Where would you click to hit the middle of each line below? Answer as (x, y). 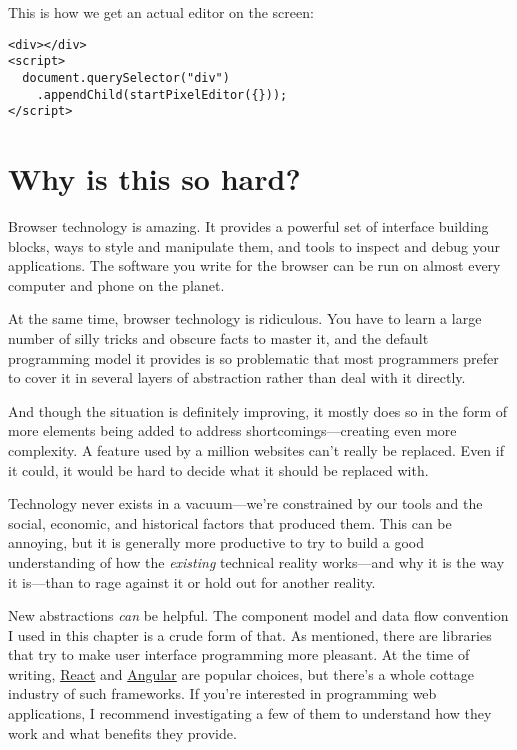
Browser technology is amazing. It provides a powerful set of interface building (248, 226)
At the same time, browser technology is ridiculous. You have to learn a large (245, 318)
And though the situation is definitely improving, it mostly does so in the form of (258, 410)
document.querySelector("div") (126, 77)
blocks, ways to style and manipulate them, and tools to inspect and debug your (254, 245)
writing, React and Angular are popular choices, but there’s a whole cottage (241, 673)
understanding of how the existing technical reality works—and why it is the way (256, 561)
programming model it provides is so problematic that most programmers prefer (253, 357)
